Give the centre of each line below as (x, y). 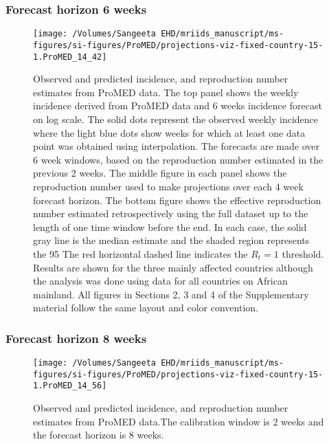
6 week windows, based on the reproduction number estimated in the (178, 159)
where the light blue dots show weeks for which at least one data (169, 132)
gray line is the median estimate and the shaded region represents (171, 240)
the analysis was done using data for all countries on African (160, 281)
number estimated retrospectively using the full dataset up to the (171, 213)
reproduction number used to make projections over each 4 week (168, 186)
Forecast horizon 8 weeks (76, 338)
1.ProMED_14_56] (70, 386)
